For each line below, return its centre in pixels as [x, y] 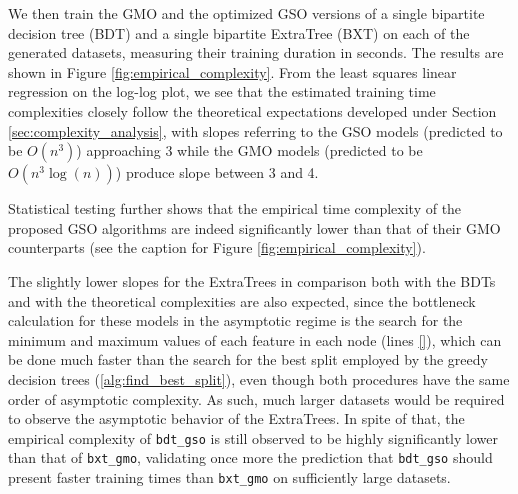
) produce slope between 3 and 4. [217, 172]
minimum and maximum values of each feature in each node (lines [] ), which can [255, 339]
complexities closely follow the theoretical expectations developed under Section [252, 110]
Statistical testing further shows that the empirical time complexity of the [235, 208]
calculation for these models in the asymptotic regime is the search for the [235, 320]
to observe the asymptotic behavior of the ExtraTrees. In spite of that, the [236, 418]
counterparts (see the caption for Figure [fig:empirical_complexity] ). [217, 247]
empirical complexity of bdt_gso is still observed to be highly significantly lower [253, 437]
